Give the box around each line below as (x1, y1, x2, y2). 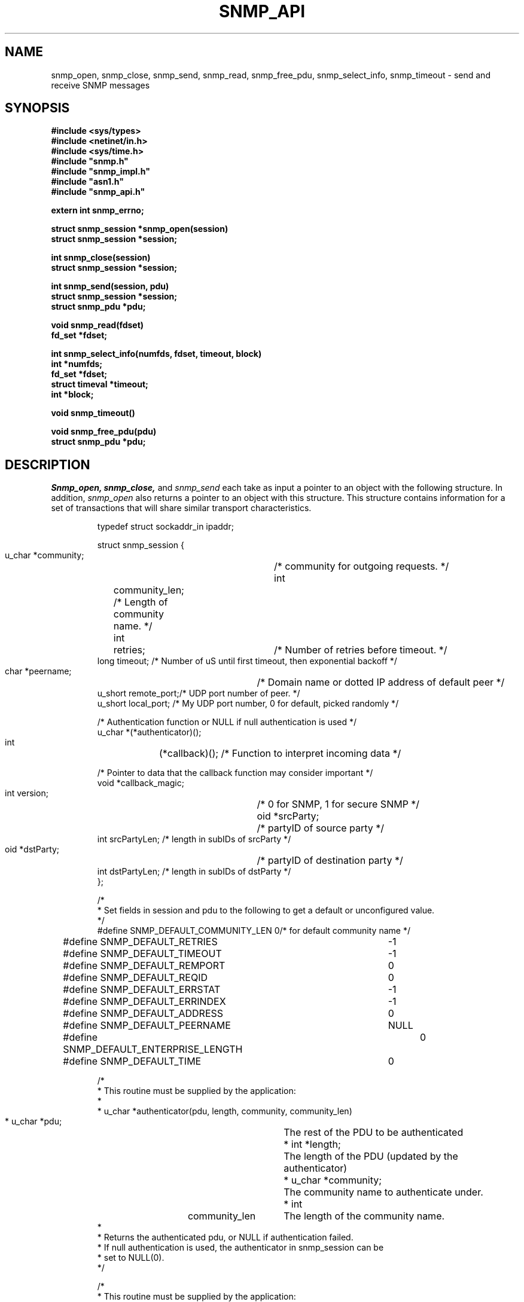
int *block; (51, 389, 94, 400)
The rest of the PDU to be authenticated (284, 1126, 464, 1139)
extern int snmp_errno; (51, 205, 144, 216)
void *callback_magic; (97, 778, 184, 788)
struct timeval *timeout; (51, 379, 148, 390)
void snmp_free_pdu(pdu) (51, 426, 157, 437)
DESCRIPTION (5, 457, 90, 472)
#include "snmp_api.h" (51, 187, 145, 197)
